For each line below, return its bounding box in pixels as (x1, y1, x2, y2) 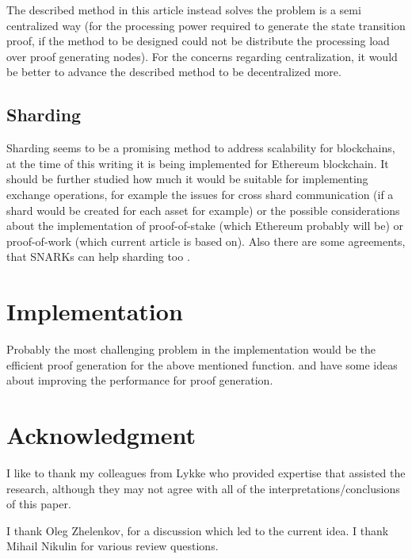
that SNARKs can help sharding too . (6, 248, 190, 265)
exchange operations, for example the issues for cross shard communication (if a (6, 186, 394, 202)
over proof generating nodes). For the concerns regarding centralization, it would (6, 48, 398, 64)
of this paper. (6, 496, 71, 512)
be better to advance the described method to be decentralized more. (6, 63, 341, 80)
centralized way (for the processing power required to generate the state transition (6, 17, 406, 33)
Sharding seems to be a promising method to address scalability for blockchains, (6, 140, 395, 156)
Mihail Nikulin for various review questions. (6, 538, 219, 554)
